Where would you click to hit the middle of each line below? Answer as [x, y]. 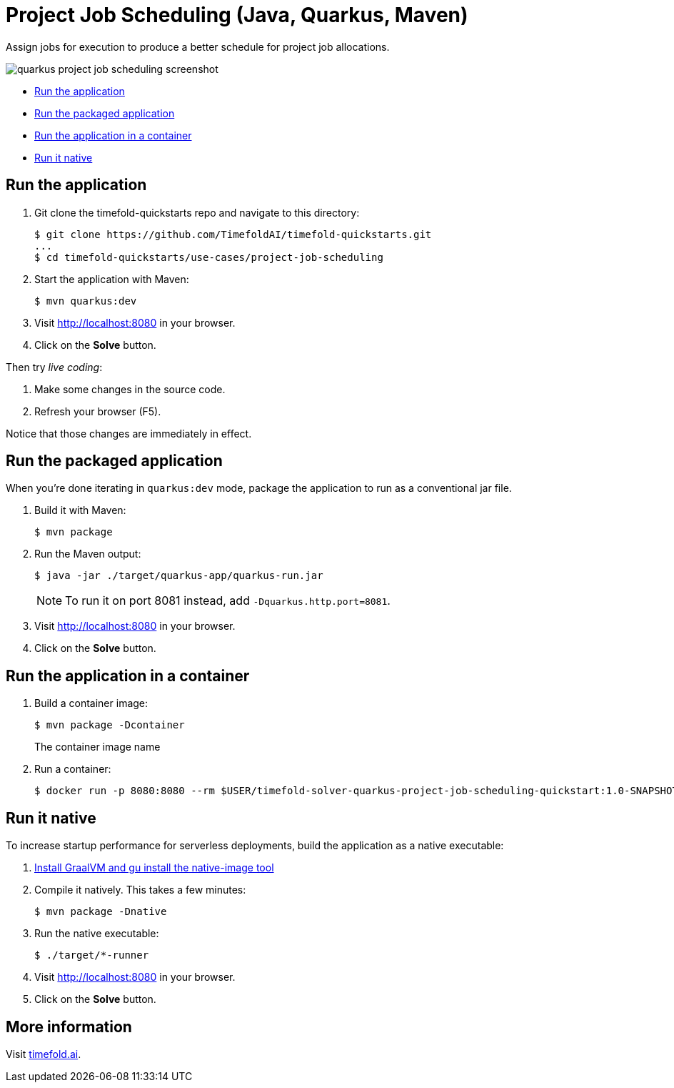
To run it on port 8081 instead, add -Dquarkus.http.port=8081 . [228, 601]
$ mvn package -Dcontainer [110, 725]
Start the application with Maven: [112, 279]
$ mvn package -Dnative [101, 912]
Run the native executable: [97, 934]
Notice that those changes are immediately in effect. [129, 433]
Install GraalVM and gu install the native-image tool [154, 868]
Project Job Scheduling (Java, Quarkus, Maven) [237, 15]
